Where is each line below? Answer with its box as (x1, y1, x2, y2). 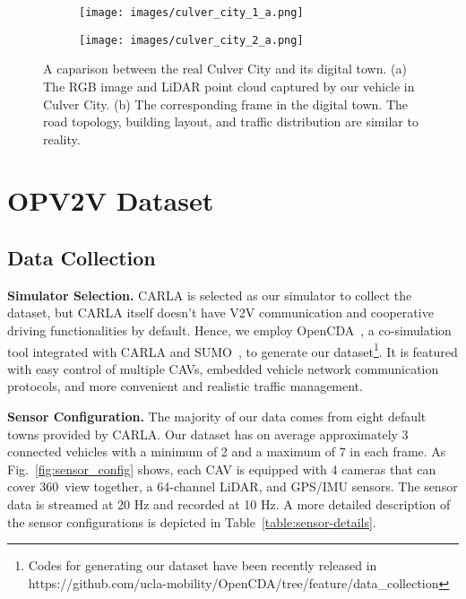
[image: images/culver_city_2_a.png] (79, 33, 304, 47)
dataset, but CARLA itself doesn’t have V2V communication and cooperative (7, 303, 434, 322)
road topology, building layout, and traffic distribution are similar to (43, 112, 419, 131)
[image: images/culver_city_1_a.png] (79, 6, 304, 19)
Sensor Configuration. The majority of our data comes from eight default (7, 407, 427, 426)
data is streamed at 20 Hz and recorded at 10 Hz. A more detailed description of (7, 495, 451, 514)
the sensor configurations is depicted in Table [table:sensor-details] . (7, 512, 376, 531)
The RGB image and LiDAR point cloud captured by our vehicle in (43, 76, 415, 95)
